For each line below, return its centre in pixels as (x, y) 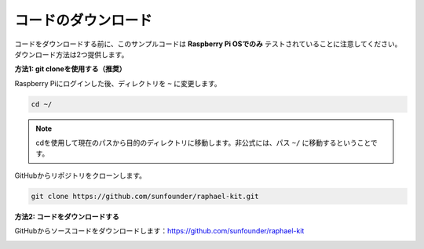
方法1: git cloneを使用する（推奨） (70, 69)
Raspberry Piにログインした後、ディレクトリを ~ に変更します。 (118, 83)
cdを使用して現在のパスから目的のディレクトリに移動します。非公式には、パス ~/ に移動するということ (203, 143)
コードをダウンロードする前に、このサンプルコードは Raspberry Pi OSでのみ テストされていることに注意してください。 (208, 44)
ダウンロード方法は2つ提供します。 (71, 54)
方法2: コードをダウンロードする (67, 216)
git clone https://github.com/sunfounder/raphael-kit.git (145, 196)
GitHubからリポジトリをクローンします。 (80, 175)
